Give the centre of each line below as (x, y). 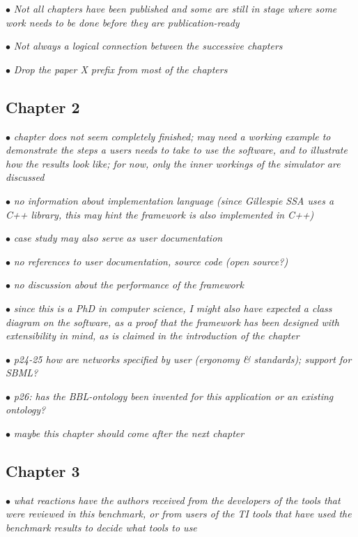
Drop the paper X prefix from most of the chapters (120, 69)
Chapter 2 (43, 106)
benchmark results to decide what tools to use (101, 528)
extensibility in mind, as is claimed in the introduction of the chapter (153, 336)
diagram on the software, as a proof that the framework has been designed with (172, 322)
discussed (25, 177)
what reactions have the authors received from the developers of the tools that (177, 500)
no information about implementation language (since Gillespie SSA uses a (174, 200)
